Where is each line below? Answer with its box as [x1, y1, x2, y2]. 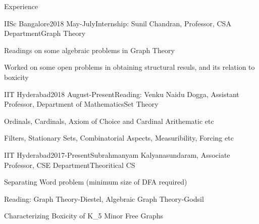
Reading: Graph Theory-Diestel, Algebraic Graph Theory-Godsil [4, 193, 204, 204]
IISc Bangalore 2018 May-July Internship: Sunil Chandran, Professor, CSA [4, 18, 231, 28]
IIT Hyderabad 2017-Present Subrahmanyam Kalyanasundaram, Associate [4, 149, 230, 160]
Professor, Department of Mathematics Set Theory [4, 99, 159, 109]
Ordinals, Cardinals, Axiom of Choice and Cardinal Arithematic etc [4, 115, 214, 126]
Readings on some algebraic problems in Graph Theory [4, 44, 175, 55]
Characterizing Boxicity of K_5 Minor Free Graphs [4, 210, 163, 221]
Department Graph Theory [4, 28, 86, 38]
